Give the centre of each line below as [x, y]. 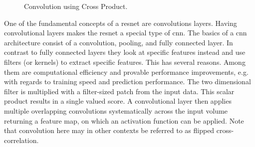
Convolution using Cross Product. [76, 6]
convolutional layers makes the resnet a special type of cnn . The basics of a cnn [126, 33]
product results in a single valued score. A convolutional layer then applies [118, 101]
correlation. [21, 140]
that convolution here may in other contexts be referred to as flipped [109, 130]
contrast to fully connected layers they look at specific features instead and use [125, 52]
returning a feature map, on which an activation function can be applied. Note [124, 120]
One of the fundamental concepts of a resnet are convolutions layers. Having [121, 23]
